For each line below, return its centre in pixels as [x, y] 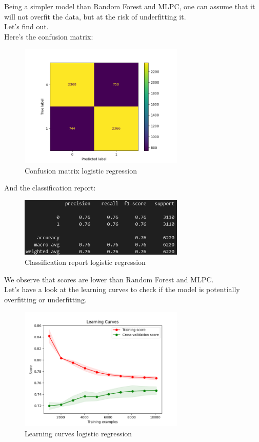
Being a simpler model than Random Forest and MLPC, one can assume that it [130, 6]
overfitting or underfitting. [45, 299]
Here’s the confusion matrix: [49, 36]
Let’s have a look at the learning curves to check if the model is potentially [122, 289]
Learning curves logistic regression [78, 433]
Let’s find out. [26, 26]
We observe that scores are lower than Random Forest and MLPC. [109, 279]
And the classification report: [50, 188]
